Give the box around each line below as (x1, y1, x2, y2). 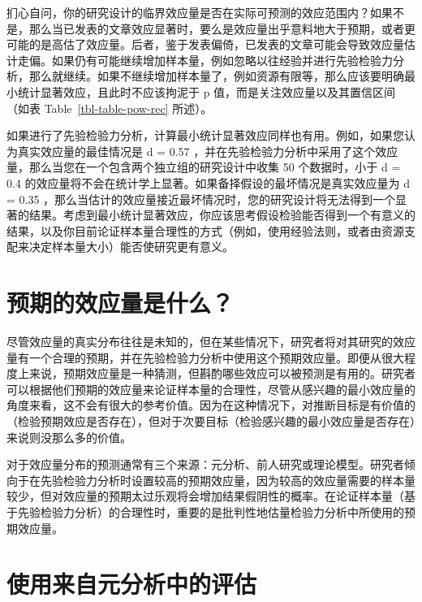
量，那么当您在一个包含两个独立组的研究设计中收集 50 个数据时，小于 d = (6, 158, 401, 175)
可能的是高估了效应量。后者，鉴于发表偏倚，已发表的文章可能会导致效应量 (6, 36, 404, 53)
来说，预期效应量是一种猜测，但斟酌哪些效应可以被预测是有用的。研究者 (28, 365, 416, 382)
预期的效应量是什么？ (6, 286, 235, 319)
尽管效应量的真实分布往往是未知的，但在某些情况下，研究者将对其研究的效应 (6, 333, 416, 350)
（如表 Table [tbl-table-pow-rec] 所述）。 (6, 99, 213, 116)
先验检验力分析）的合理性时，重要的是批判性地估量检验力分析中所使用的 (17, 503, 404, 520)
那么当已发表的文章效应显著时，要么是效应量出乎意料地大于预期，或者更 (28, 19, 416, 37)
